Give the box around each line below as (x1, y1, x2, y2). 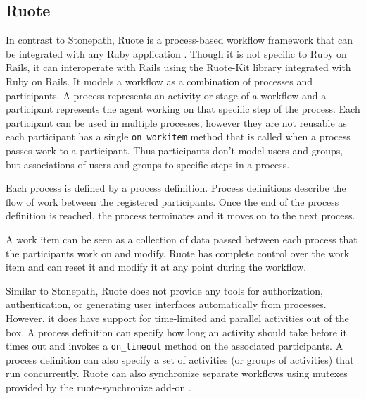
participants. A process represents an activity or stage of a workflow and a (6, 87, 327, 102)
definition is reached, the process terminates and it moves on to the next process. (6, 208, 355, 223)
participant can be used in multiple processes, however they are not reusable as (6, 115, 347, 130)
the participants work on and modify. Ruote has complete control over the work (6, 245, 350, 260)
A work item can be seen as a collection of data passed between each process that (6, 231, 358, 246)
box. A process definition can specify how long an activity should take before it (6, 324, 347, 339)
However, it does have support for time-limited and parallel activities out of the (6, 310, 349, 325)
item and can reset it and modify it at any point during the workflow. (6, 259, 307, 274)
